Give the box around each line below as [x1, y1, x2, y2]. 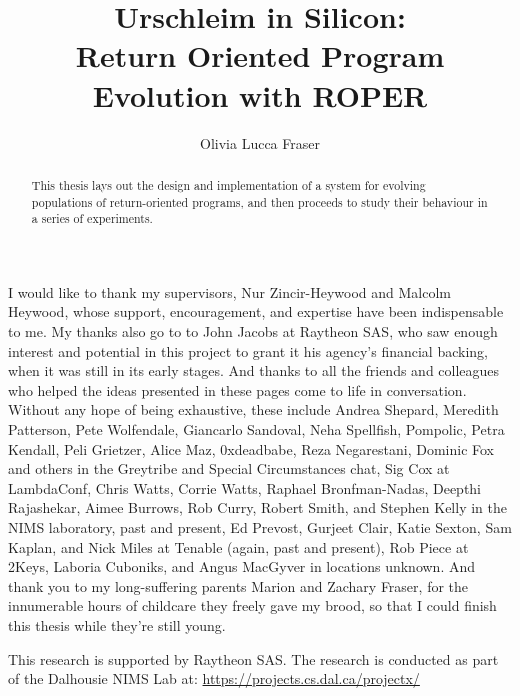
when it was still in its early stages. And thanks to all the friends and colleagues [8, 360, 500, 381]
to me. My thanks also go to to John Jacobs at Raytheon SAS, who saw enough [8, 321, 498, 342]
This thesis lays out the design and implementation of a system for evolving [31, 176, 426, 193]
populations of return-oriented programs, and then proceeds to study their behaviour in [31, 193, 488, 210]
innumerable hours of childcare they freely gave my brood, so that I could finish [8, 595, 497, 616]
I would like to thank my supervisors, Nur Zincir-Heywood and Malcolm [8, 281, 451, 302]
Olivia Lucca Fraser [200, 132, 320, 153]
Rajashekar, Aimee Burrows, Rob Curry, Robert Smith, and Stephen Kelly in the [8, 497, 507, 518]
